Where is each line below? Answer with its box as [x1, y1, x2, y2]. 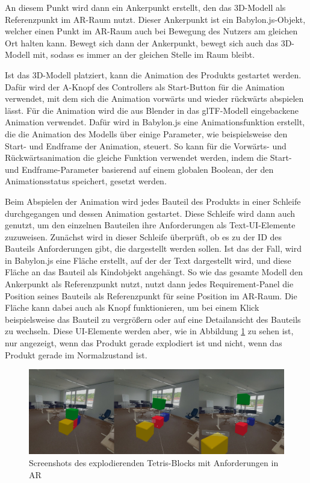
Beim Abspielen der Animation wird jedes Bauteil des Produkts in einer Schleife [5, 195, 301, 207]
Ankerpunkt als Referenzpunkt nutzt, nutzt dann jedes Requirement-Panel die [5, 278, 294, 290]
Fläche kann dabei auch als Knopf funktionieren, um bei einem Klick [5, 301, 259, 314]
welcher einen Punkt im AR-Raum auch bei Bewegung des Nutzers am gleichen [5, 25, 298, 37]
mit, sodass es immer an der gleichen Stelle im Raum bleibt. [33, 48, 255, 61]
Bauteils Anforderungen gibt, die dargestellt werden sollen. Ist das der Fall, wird [5, 242, 302, 255]
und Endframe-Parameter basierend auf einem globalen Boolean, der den [5, 163, 274, 175]
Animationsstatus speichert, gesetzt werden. [5, 175, 167, 187]
